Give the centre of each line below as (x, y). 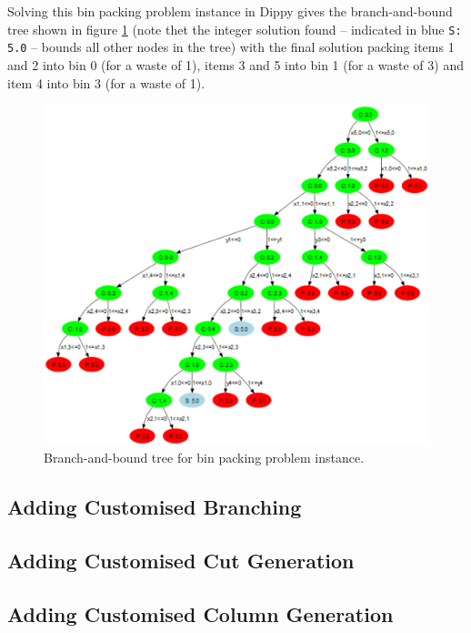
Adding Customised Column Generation (200, 613)
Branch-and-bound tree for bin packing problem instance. (204, 458)
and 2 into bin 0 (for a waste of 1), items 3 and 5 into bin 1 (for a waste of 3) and (235, 64)
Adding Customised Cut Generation (181, 560)
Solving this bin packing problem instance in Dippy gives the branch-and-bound (230, 11)
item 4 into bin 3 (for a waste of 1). (106, 82)
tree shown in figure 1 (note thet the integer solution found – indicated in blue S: (235, 29)
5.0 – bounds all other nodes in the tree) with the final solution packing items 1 (231, 47)
